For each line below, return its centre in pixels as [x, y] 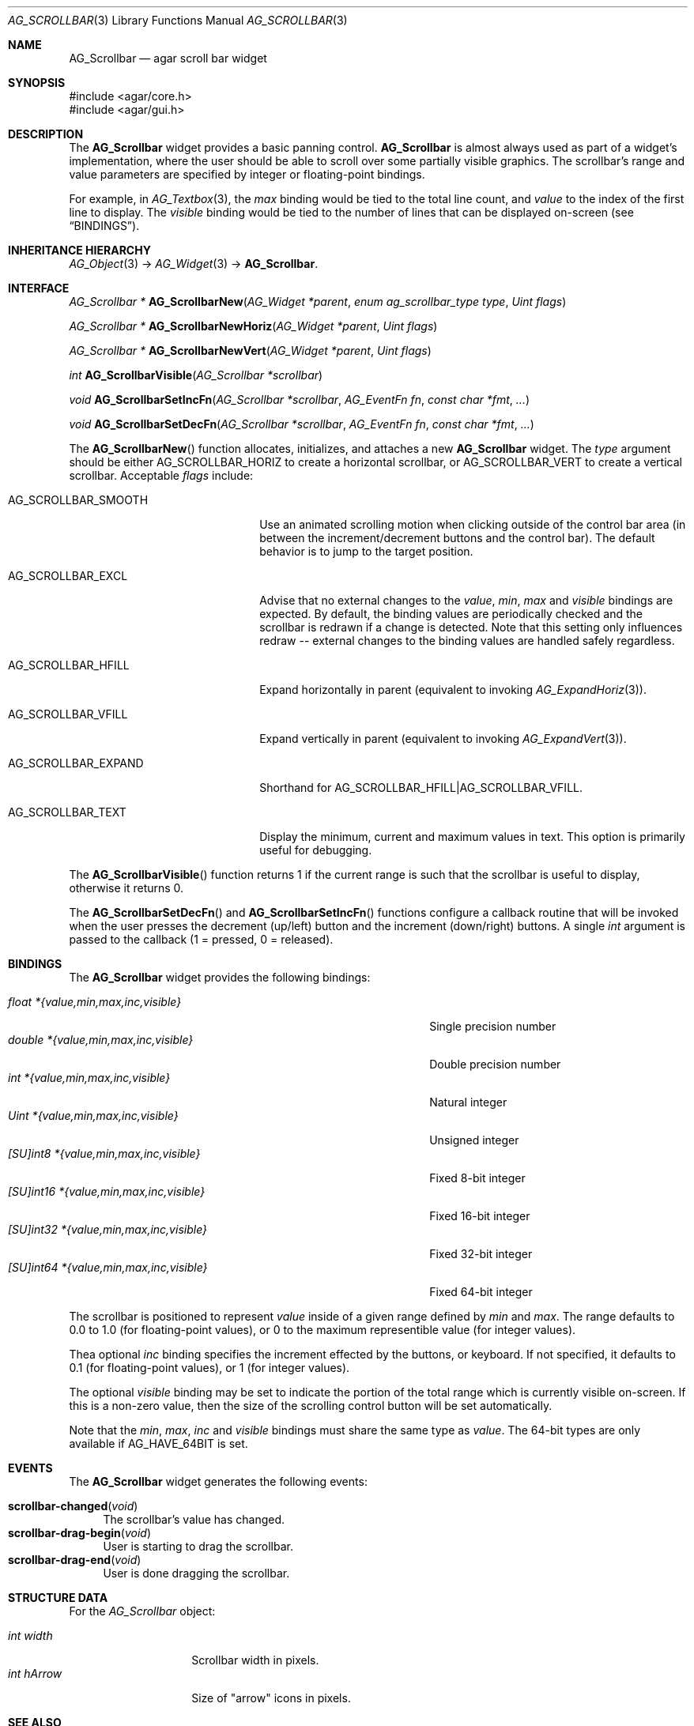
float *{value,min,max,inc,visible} [95, 1002]
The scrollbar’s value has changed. [194, 1519]
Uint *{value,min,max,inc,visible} [93, 1115]
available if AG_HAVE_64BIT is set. [158, 1443]
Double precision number [495, 1064]
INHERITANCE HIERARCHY [79, 250]
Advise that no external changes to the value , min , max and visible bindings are [466, 600]
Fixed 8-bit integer [477, 1178]
